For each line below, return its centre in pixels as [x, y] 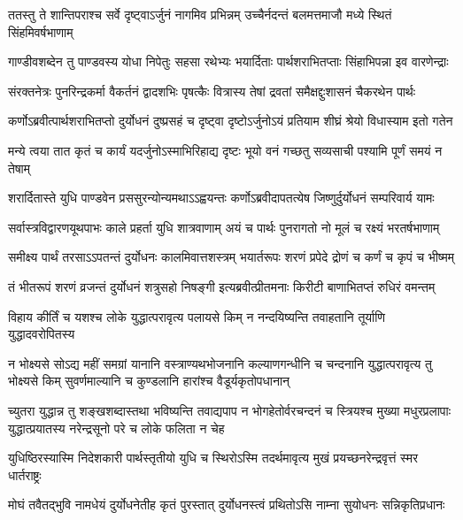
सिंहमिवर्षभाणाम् [41, 31]
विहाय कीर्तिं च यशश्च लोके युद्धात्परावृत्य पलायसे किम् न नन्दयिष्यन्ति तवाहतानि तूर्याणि [197, 316]
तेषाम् [19, 168]
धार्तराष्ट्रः [25, 474]
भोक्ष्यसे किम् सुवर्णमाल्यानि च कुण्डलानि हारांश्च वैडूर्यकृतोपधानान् [149, 381]
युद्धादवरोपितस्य [42, 334]
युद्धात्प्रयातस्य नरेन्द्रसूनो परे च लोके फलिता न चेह [116, 428]
